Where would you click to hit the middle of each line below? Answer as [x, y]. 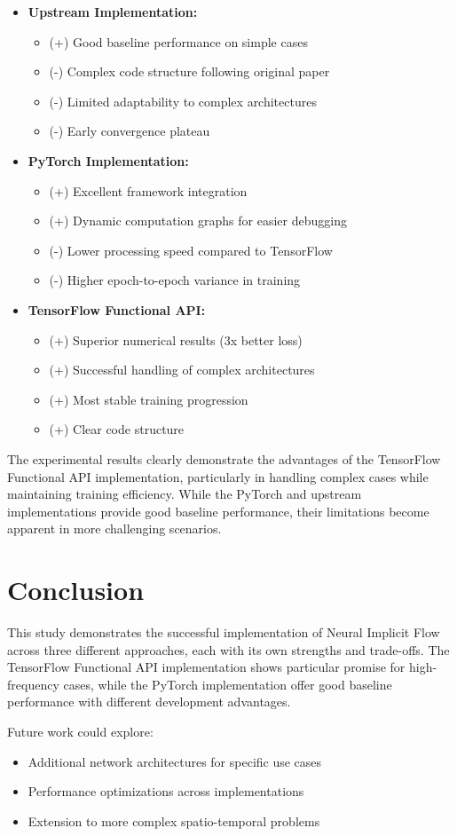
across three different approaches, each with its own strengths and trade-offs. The [228, 649]
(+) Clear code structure [117, 429]
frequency [33, 684]
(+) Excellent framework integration [148, 190]
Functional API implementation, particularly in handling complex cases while [218, 476]
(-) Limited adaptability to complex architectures [183, 101]
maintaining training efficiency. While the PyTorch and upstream [185, 494]
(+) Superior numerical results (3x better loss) [176, 339]
